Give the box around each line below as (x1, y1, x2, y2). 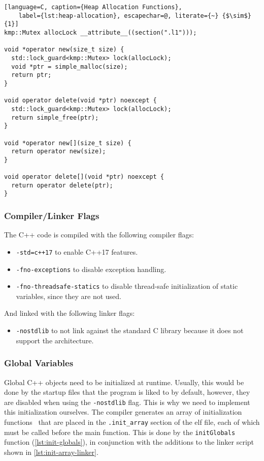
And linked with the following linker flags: (4, 308, 135, 318)
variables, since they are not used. (16, 290, 121, 301)
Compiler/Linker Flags (4, 209, 100, 222)
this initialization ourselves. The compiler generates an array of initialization (4, 406, 242, 417)
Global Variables (4, 357, 74, 369)
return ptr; (11, 71, 52, 79)
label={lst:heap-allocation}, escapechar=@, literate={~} (18, 12, 219, 19)
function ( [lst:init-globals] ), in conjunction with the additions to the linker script (4, 437, 254, 447)
